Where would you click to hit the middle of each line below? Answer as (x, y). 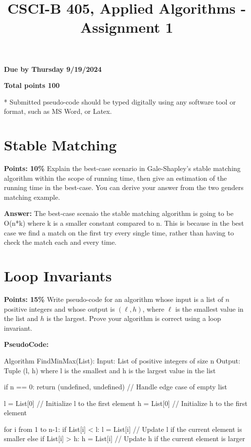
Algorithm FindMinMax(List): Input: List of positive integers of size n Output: (122, 360)
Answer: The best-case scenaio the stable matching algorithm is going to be (119, 213)
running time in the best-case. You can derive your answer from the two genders (124, 187)
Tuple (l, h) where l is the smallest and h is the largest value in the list (110, 370)
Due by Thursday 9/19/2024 (53, 69)
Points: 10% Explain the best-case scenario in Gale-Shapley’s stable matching (122, 168)
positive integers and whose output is (59, 309)
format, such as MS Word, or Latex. (58, 111)
